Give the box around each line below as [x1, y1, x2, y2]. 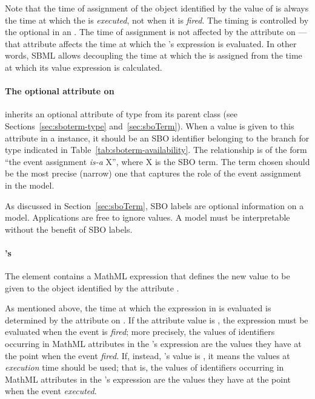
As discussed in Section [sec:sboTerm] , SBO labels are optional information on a [5, 199, 304, 212]
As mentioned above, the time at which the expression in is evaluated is [5, 302, 271, 314]
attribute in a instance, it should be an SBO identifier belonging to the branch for [5, 131, 310, 144]
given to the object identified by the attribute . [5, 281, 179, 294]
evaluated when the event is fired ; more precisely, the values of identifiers [5, 325, 275, 338]
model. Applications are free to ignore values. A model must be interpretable [5, 211, 290, 224]
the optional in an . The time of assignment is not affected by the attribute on [5, 25, 296, 38]
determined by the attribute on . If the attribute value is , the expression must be [5, 313, 308, 326]
